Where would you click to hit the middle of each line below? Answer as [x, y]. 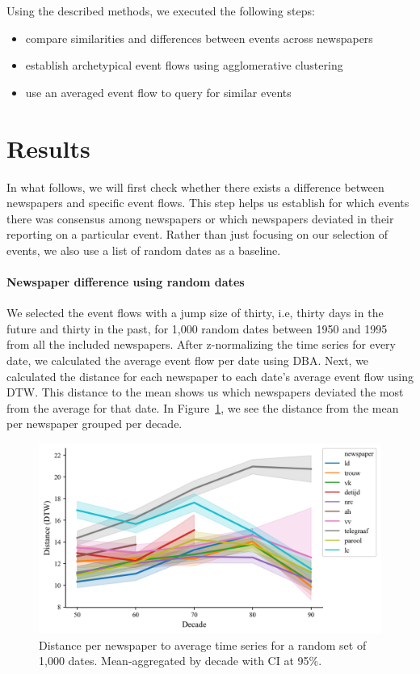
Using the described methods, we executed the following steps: [161, 11]
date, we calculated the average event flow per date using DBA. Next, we [188, 360]
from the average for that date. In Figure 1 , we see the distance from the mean [203, 407]
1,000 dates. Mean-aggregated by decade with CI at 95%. [181, 661]
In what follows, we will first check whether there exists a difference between [195, 187]
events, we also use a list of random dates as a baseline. [144, 250]
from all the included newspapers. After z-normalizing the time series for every [202, 344]
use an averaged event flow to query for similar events [158, 92]
